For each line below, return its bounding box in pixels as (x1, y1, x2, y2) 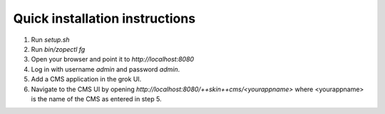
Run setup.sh (31, 35, 71, 44)
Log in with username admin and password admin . (31, 64, 180, 74)
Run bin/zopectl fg (31, 45, 86, 53)
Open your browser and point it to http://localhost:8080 (31, 55, 195, 64)
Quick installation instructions (13, 11, 196, 26)
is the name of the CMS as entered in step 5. (31, 94, 162, 103)
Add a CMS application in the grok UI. (31, 75, 142, 84)
